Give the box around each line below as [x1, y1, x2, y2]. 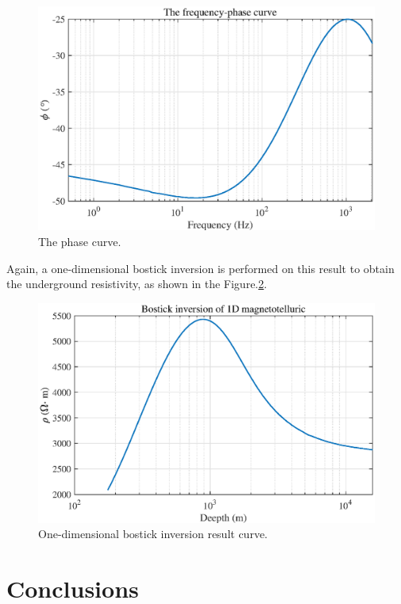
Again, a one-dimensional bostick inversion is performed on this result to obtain [6, 260, 395, 276]
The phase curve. [38, 233, 121, 249]
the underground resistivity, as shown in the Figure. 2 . [6, 275, 268, 292]
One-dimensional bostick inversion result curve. [38, 525, 268, 542]
